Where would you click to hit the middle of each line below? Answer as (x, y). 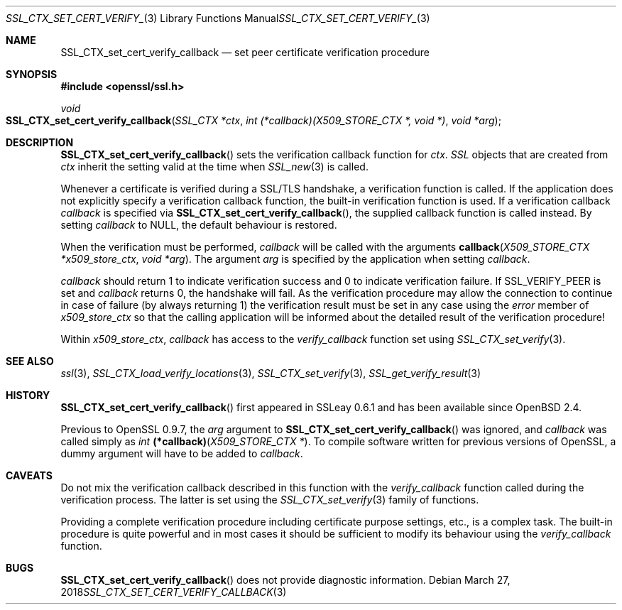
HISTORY (28, 395)
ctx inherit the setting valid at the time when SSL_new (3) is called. (214, 167)
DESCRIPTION (40, 142)
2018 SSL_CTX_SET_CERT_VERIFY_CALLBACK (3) (174, 592)
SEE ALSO (30, 361)
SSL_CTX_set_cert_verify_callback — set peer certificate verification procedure (245, 52)
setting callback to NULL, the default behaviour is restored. (199, 225)
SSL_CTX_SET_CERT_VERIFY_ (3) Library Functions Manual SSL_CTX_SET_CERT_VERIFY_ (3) (218, 18)
